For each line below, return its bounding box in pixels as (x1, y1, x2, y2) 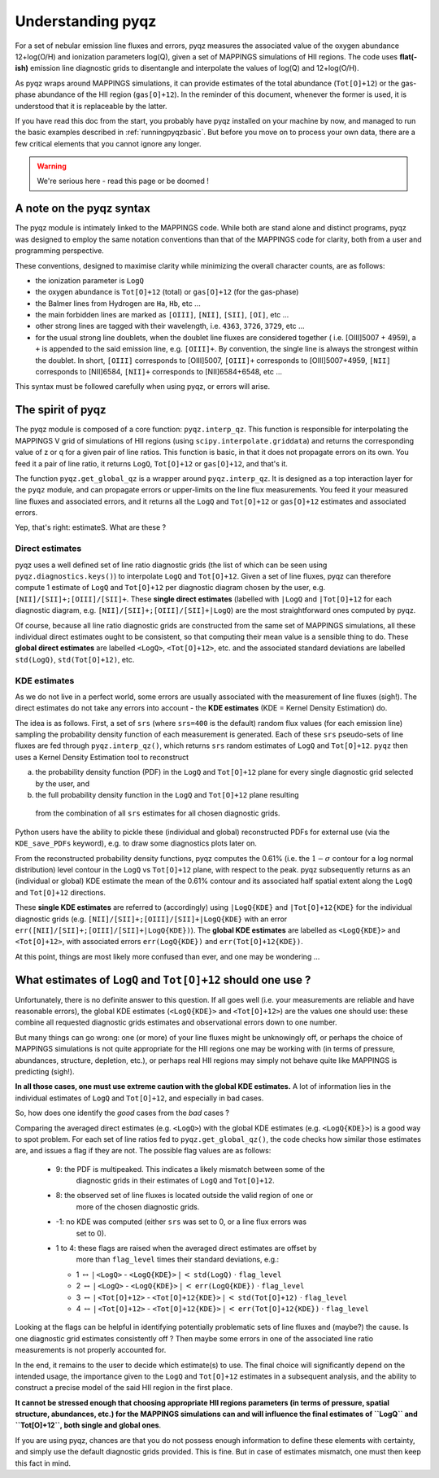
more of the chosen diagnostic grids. (76, 1201, 200, 1212)
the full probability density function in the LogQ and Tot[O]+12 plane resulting (35, 790, 300, 799)
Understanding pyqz (15, 12, 157, 30)
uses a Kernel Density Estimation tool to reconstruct (15, 752, 189, 762)
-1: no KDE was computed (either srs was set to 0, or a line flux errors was (55, 1217, 307, 1227)
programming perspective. (15, 246, 105, 256)
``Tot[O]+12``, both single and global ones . (15, 1420, 162, 1430)
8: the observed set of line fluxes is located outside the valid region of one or (55, 1191, 314, 1200)
